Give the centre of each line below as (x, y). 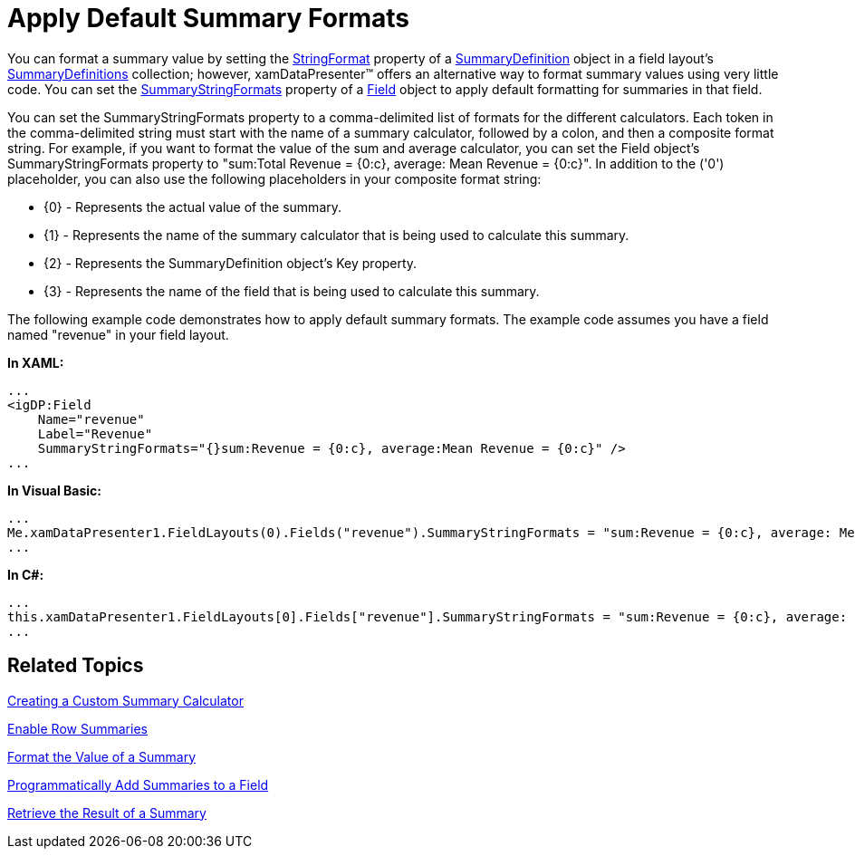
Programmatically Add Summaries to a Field (138, 784)
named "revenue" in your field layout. (118, 334)
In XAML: (36, 362)
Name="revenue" (91, 419)
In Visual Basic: (54, 490)
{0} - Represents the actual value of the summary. (193, 207)
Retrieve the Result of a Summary (107, 813)
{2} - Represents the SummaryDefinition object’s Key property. (231, 263)
